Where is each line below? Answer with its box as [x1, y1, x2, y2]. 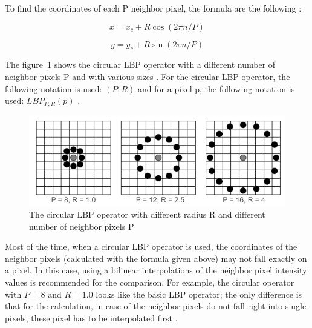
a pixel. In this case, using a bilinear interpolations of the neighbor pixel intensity [5, 264, 307, 276]
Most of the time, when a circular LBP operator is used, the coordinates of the [5, 240, 297, 253]
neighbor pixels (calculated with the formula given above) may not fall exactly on [5, 252, 307, 264]
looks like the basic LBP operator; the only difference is [96, 287, 302, 300]
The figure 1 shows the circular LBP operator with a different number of [5, 58, 276, 71]
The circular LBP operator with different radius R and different [29, 208, 265, 221]
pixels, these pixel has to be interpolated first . [5, 311, 178, 324]
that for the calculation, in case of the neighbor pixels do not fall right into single [5, 300, 307, 312]
